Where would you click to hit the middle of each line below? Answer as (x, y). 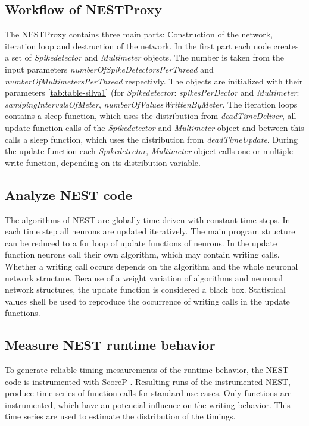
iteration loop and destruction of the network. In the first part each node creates (152, 46)
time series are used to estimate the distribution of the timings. (120, 416)
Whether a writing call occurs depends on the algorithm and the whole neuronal (152, 266)
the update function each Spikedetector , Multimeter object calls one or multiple (149, 151)
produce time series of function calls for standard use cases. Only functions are (148, 393)
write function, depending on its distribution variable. (103, 162)
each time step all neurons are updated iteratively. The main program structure (150, 231)
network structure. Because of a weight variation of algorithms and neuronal (144, 278)
